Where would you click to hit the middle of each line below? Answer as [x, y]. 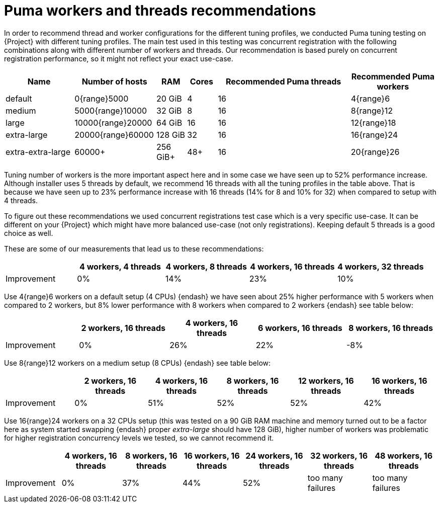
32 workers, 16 [339, 455]
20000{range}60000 [114, 135]
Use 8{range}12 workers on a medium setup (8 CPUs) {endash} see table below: [138, 363]
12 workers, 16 [326, 381]
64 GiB [169, 122]
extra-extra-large [38, 152]
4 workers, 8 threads [206, 266]
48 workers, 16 [404, 455]
